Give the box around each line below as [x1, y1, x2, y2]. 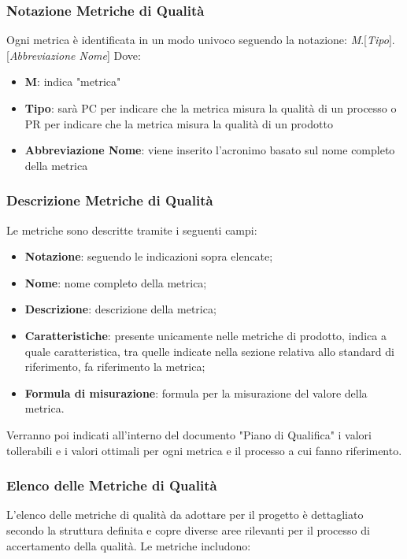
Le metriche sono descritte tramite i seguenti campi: [6, 221, 257, 238]
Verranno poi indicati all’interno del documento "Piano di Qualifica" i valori [6, 426, 372, 442]
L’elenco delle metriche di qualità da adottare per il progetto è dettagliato [6, 506, 364, 523]
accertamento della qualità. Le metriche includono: [6, 537, 251, 553]
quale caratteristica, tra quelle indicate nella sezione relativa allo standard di [24, 342, 394, 359]
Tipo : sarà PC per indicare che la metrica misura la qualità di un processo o [24, 100, 397, 116]
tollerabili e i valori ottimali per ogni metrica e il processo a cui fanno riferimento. [6, 442, 402, 458]
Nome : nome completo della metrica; [24, 274, 207, 291]
